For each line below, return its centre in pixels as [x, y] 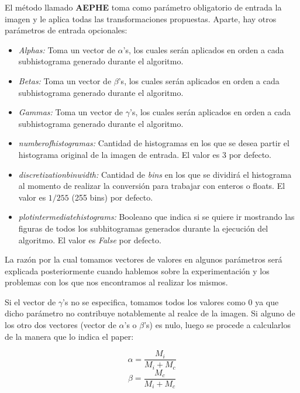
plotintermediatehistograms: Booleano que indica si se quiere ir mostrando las [156, 217]
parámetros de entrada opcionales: [66, 30]
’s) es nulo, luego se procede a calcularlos [217, 325]
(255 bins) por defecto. [112, 197]
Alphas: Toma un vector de [67, 49]
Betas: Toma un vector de [65, 80]
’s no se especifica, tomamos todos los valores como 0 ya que [171, 301]
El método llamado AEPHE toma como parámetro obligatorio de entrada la [143, 7]
